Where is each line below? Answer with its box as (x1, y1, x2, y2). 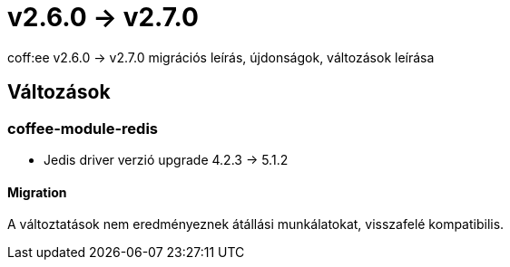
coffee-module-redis (7, 119, 158, 138)
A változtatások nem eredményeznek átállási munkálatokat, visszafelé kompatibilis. (7, 216, 505, 233)
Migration (7, 184, 67, 200)
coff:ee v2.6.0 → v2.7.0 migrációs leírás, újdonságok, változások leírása (7, 49, 435, 65)
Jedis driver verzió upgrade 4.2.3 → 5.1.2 (44, 151, 289, 167)
